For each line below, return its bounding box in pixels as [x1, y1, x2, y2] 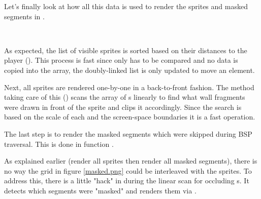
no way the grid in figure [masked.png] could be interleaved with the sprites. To [4, 165, 252, 176]
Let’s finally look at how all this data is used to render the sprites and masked [4, 1, 248, 11]
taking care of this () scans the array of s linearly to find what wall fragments [4, 92, 245, 102]
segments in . [4, 11, 45, 21]
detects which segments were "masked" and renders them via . [4, 185, 197, 195]
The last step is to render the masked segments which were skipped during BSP [4, 128, 252, 139]
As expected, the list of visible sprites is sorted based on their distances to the [4, 45, 247, 55]
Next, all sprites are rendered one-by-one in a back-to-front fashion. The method [4, 82, 254, 92]
